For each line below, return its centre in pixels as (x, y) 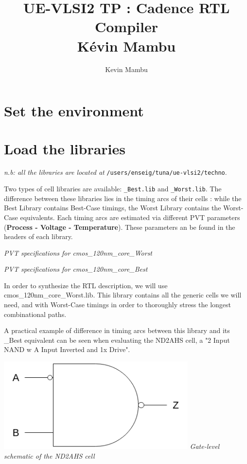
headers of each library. (38, 236)
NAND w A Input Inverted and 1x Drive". (67, 349)
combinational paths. (35, 314)
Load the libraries (65, 149)
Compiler (126, 27)
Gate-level (205, 446)
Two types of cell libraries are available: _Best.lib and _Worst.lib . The (113, 189)
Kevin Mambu (126, 69)
